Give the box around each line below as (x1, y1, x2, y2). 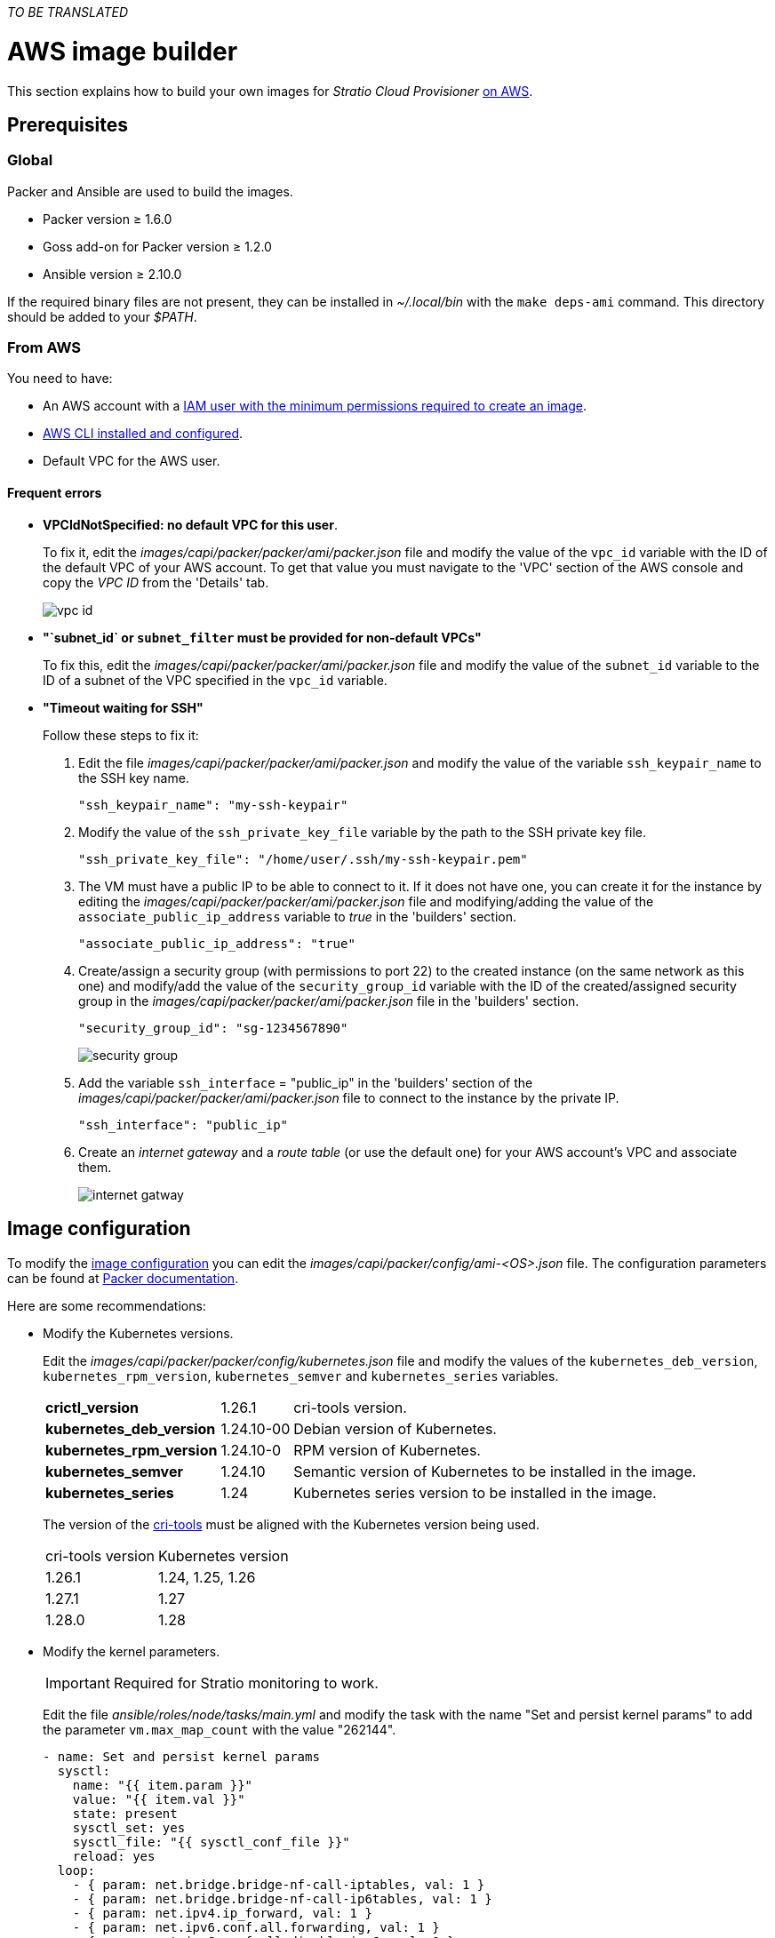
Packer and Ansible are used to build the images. (7, 183, 293, 199)
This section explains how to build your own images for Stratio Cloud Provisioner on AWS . (7, 83, 533, 99)
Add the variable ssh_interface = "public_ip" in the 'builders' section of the (78, 1074, 533, 1090)
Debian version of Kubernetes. (293, 1419, 497, 1438)
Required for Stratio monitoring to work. (113, 1673, 379, 1692)
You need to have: (7, 371, 113, 387)
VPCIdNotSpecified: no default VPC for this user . (43, 516, 338, 532)
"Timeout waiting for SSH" (43, 699, 204, 715)
